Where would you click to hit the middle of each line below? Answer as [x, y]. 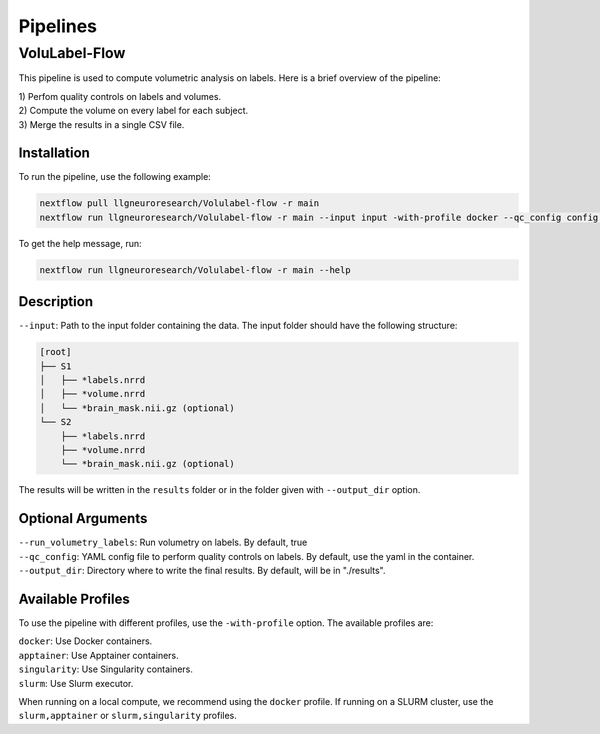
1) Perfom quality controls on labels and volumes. [120, 96]
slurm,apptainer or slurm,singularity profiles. [127, 716]
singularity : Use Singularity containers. [106, 669]
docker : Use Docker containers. [85, 641]
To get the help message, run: [80, 243]
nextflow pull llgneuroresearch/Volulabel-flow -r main [179, 203]
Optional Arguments [83, 518]
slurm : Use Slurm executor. [76, 683]
